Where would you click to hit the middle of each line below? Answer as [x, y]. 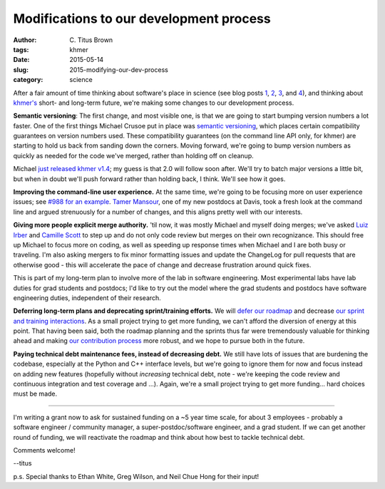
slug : [21, 70]
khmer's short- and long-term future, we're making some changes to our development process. [154, 103]
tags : [21, 49]
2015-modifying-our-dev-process [119, 70]
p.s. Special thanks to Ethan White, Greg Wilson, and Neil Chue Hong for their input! [136, 476]
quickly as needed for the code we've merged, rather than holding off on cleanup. [133, 155]
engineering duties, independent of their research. [87, 298]
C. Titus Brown [91, 40]
